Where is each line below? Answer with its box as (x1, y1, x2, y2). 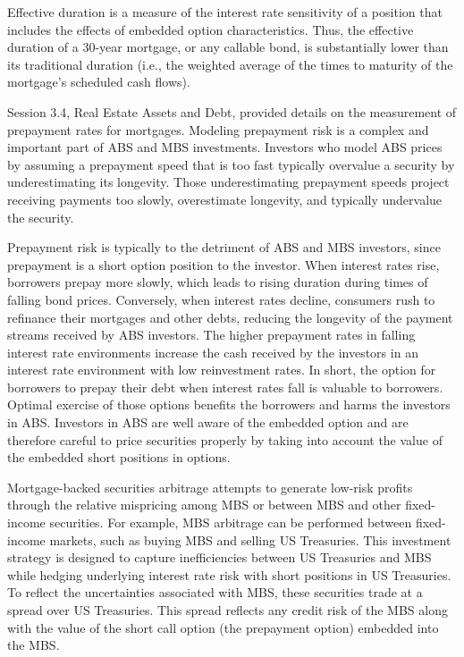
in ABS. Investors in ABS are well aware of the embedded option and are (7, 413, 409, 432)
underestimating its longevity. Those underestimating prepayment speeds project (7, 173, 450, 191)
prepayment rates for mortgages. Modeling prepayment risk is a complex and (7, 120, 429, 139)
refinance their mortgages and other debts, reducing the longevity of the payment (7, 307, 453, 326)
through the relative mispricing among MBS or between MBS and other (7, 495, 401, 514)
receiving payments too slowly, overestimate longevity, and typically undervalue (7, 190, 443, 208)
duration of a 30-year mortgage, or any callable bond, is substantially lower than (7, 38, 449, 56)
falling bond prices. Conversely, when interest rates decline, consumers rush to (7, 290, 435, 308)
